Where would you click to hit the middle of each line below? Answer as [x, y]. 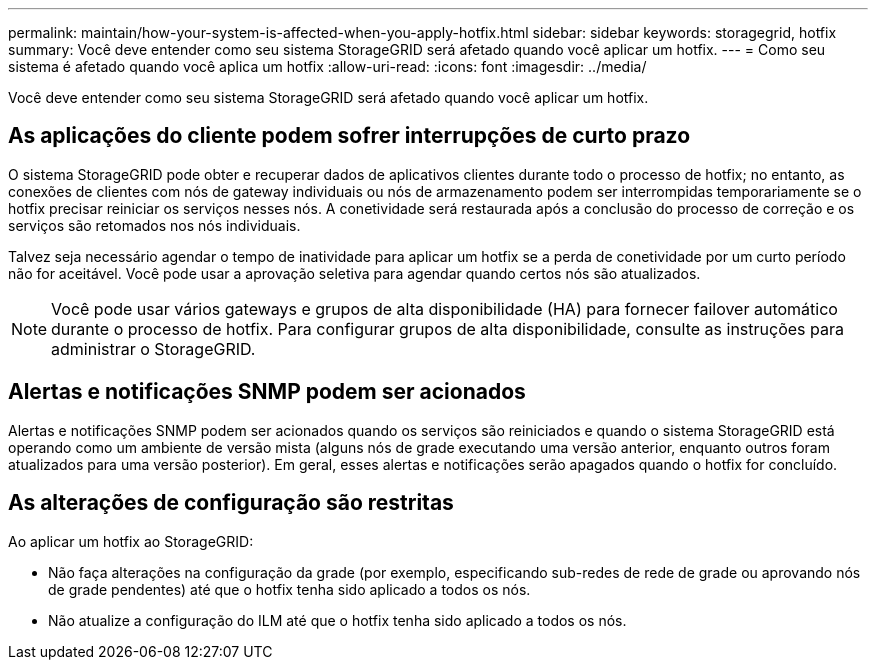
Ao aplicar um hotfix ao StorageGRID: [131, 541]
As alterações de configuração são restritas [231, 503]
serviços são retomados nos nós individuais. [154, 225]
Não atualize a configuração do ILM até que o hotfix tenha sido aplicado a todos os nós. [337, 620]
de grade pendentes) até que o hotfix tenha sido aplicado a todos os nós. [289, 589]
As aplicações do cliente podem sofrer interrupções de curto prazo [349, 136]
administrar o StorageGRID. [153, 348]
